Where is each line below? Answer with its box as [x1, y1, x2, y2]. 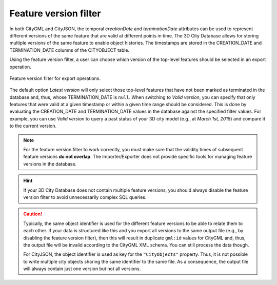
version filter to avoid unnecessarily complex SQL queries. [23, 194, 147, 200]
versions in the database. [23, 160, 77, 167]
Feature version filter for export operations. [9, 75, 101, 82]
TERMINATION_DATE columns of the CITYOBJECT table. [9, 47, 130, 53]
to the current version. [9, 123, 56, 129]
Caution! [23, 211, 43, 217]
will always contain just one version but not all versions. [23, 266, 141, 272]
